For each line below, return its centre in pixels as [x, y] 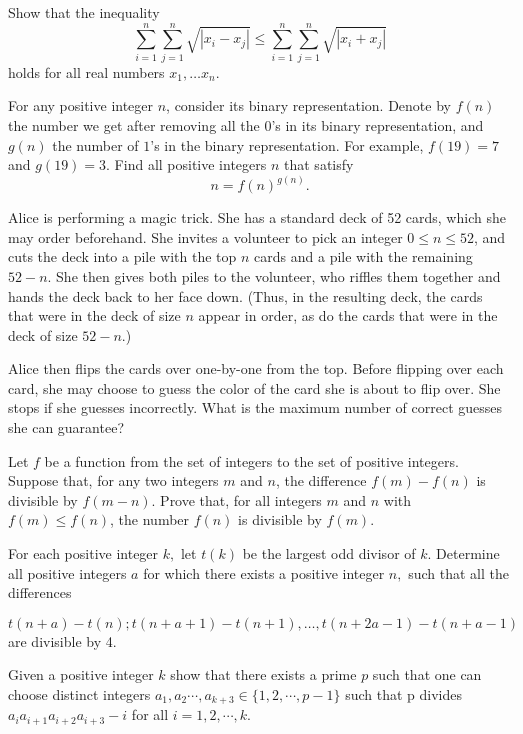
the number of [95, 144]
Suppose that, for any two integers [113, 480]
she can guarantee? [66, 427]
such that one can [427, 674]
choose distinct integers [79, 694]
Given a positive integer [81, 674]
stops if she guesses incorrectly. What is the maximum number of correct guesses [255, 407]
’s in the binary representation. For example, [287, 144]
